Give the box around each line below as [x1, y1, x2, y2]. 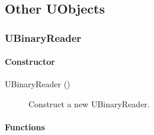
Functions [5, 121, 45, 133]
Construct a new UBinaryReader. [28, 98, 150, 110]
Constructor [5, 55, 55, 68]
